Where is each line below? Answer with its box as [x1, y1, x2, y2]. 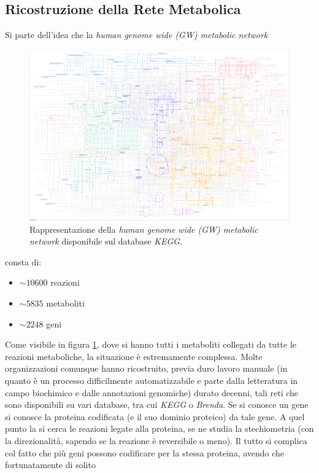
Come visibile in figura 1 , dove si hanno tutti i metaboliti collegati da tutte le [5, 338, 297, 351]
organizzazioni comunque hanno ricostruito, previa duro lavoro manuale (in [5, 362, 288, 375]
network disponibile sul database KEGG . [29, 235, 183, 248]
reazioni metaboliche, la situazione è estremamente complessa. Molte [5, 350, 263, 362]
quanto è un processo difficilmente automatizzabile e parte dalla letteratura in [5, 373, 298, 386]
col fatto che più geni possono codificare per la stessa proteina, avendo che [5, 446, 285, 459]
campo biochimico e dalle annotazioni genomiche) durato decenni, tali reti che [5, 386, 299, 399]
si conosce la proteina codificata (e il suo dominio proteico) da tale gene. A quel [5, 410, 305, 423]
